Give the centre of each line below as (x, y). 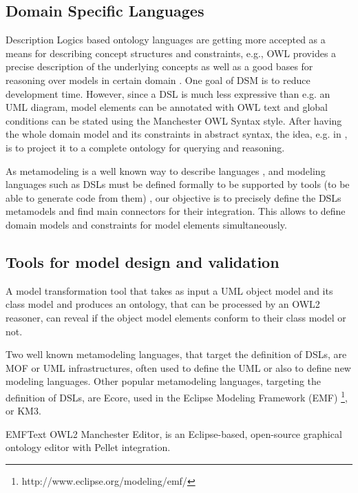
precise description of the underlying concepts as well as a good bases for (159, 66)
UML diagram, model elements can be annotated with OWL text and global (167, 107)
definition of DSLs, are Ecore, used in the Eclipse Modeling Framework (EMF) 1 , (177, 396)
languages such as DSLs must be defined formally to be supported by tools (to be (178, 184)
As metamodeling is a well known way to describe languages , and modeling (166, 170)
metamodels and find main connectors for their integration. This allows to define (176, 211)
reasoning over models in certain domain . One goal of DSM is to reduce (158, 80)
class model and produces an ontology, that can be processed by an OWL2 (163, 304)
